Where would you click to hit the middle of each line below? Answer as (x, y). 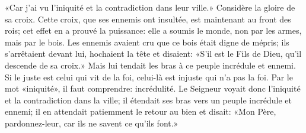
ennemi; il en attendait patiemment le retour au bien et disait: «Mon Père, (141, 111)
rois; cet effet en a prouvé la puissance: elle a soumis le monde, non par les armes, (153, 30)
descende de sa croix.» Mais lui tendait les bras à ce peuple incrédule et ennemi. (150, 65)
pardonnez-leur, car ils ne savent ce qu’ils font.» (92, 123)
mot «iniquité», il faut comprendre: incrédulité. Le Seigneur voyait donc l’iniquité (153, 88)
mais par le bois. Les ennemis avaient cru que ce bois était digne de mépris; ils (147, 42)
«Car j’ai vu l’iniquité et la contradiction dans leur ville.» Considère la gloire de (150, 7)
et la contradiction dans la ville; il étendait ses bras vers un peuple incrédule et (148, 100)
